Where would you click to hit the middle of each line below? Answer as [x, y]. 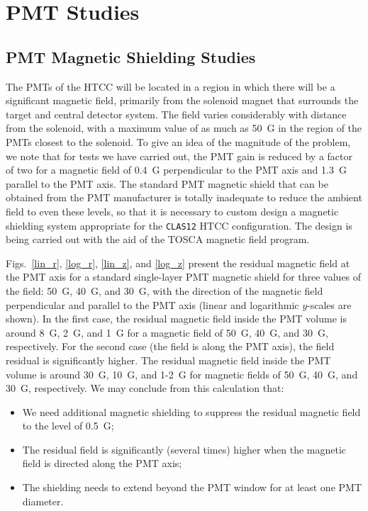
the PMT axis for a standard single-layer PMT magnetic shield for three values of [184, 277]
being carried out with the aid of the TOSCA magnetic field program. [158, 239]
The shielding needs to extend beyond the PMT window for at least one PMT [192, 487]
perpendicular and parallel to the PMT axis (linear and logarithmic [152, 304]
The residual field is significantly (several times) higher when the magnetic [184, 449]
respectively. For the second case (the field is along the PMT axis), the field [170, 346]
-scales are [329, 304]
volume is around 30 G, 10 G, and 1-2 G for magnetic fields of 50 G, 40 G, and [182, 374]
